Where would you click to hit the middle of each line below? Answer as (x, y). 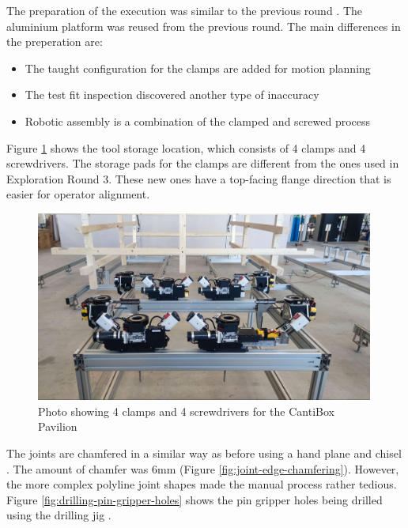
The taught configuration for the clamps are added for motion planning (198, 68)
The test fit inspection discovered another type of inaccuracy (172, 94)
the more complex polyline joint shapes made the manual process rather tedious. (202, 484)
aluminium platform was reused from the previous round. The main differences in (204, 26)
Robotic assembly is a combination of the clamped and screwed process (198, 121)
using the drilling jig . (59, 515)
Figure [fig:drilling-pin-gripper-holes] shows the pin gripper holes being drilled (195, 499)
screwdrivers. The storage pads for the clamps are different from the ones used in (203, 163)
